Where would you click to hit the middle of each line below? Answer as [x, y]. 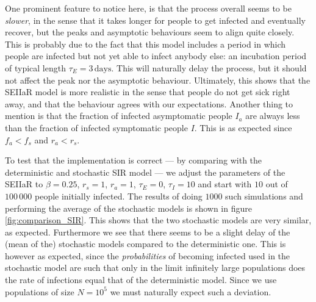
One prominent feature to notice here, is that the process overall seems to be [148, 8]
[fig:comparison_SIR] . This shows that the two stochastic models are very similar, [158, 220]
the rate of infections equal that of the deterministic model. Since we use [141, 280]
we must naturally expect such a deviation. [191, 291]
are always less [273, 116]
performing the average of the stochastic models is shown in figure [128, 208]
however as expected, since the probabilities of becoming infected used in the [148, 255]
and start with [225, 184]
